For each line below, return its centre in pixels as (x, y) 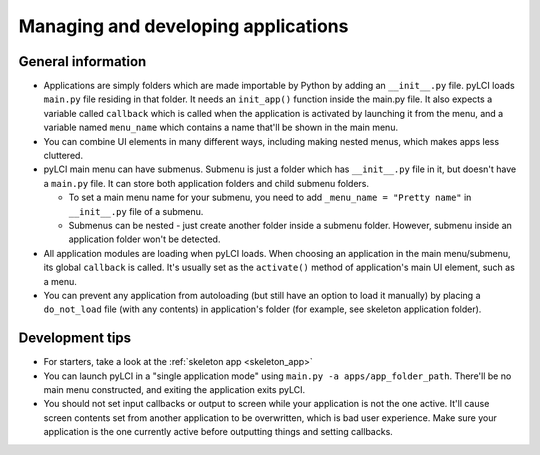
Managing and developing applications (183, 26)
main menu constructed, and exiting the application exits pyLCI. (174, 389)
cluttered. (63, 156)
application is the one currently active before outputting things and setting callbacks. (218, 432)
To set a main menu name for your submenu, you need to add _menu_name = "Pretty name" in (270, 197)
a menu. (60, 281)
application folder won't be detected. (144, 239)
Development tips (75, 338)
